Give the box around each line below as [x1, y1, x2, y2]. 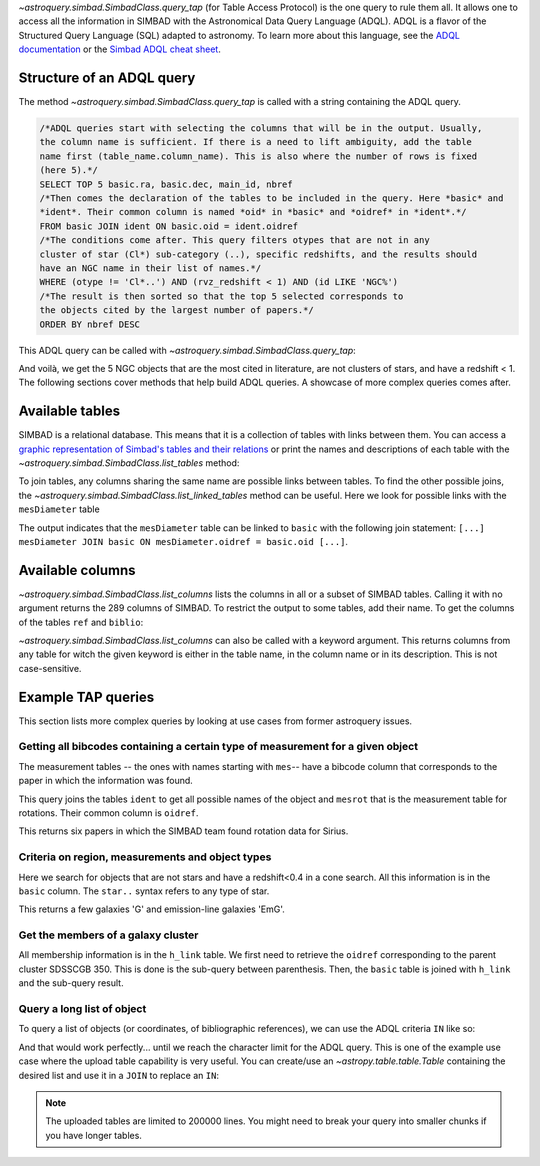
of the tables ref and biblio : [18, 616, 144, 628]
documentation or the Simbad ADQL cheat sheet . [18, 43, 222, 55]
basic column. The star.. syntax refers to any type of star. [18, 885, 270, 897]
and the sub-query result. [18, 977, 124, 989]
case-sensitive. [18, 662, 82, 674]
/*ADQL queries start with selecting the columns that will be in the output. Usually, [39, 123, 483, 134]
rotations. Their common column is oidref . [18, 807, 199, 819]
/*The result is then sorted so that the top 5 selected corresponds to [39, 290, 404, 302]
